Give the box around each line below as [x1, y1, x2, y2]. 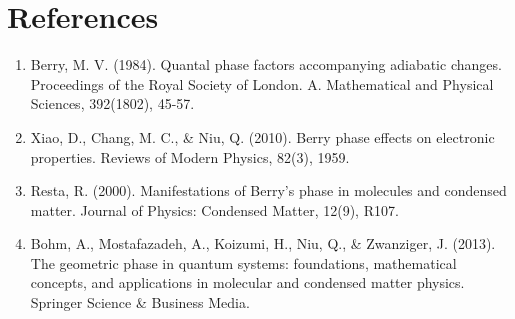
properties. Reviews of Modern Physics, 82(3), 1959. [30, 146, 350, 167]
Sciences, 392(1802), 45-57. [30, 93, 195, 114]
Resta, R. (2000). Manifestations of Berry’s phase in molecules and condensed [30, 180, 507, 201]
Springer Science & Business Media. [30, 292, 250, 313]
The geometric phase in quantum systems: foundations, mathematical [30, 252, 457, 273]
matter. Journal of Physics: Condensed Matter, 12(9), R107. [30, 199, 399, 220]
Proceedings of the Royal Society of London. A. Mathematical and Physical [30, 73, 494, 94]
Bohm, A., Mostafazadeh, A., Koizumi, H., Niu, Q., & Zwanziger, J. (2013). [30, 233, 496, 254]
